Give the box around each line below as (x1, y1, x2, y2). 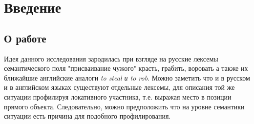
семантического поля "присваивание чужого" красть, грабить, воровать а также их (4, 63, 248, 73)
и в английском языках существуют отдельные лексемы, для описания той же (4, 82, 235, 92)
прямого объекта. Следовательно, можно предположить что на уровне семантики (4, 101, 245, 111)
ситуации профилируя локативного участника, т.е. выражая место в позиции (4, 91, 232, 102)
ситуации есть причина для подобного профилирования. (4, 111, 171, 121)
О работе (4, 30, 46, 45)
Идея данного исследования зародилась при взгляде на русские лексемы (4, 53, 218, 63)
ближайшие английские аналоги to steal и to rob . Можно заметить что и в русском (4, 72, 250, 83)
